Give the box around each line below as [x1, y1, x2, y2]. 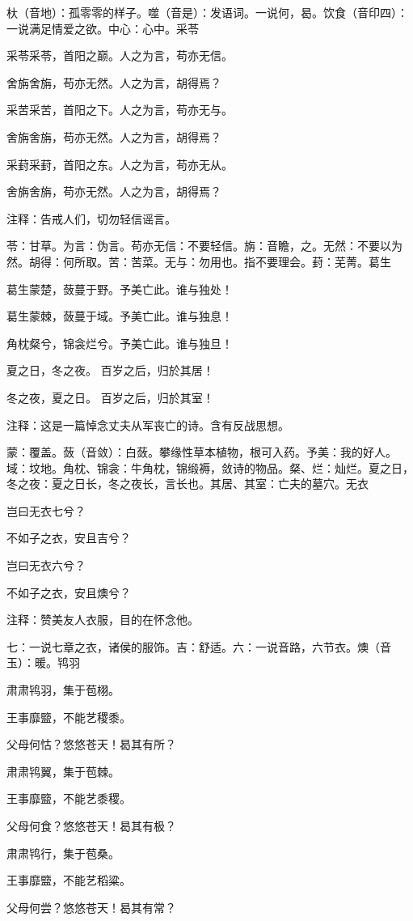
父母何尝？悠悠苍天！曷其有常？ [6, 898, 176, 915]
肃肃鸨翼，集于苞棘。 [6, 762, 120, 779]
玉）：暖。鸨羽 [6, 654, 80, 671]
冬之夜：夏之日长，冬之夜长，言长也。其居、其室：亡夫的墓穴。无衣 [6, 475, 369, 492]
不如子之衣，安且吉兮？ [6, 529, 131, 546]
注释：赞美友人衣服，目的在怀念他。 [6, 611, 199, 628]
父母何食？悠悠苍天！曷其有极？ [6, 817, 176, 834]
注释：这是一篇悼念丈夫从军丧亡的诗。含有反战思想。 [6, 416, 289, 433]
